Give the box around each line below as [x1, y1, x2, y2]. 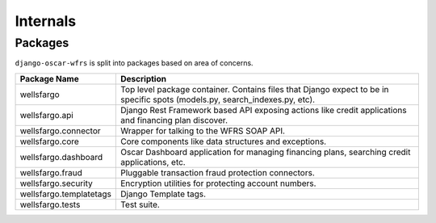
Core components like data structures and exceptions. [120, 136, 327, 147]
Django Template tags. [120, 188, 206, 200]
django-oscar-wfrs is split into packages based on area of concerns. [15, 58, 254, 68]
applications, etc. [120, 156, 186, 167]
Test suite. [120, 199, 161, 210]
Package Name [19, 73, 80, 84]
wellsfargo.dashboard [19, 151, 103, 162]
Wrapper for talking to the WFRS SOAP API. [120, 125, 286, 137]
